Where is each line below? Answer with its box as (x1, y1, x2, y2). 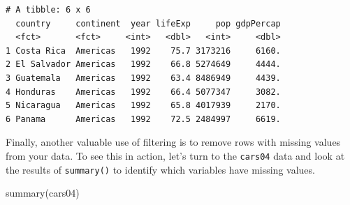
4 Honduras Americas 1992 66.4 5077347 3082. (6, 86, 281, 97)
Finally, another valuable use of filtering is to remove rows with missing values (6, 135, 341, 149)
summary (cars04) (6, 185, 80, 200)
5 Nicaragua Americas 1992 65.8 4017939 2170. (6, 100, 281, 111)
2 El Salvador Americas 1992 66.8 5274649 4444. (6, 59, 281, 70)
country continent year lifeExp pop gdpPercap (15, 18, 281, 29)
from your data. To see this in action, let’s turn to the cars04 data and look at (6, 148, 345, 162)
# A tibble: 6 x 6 (6, 5, 91, 15)
